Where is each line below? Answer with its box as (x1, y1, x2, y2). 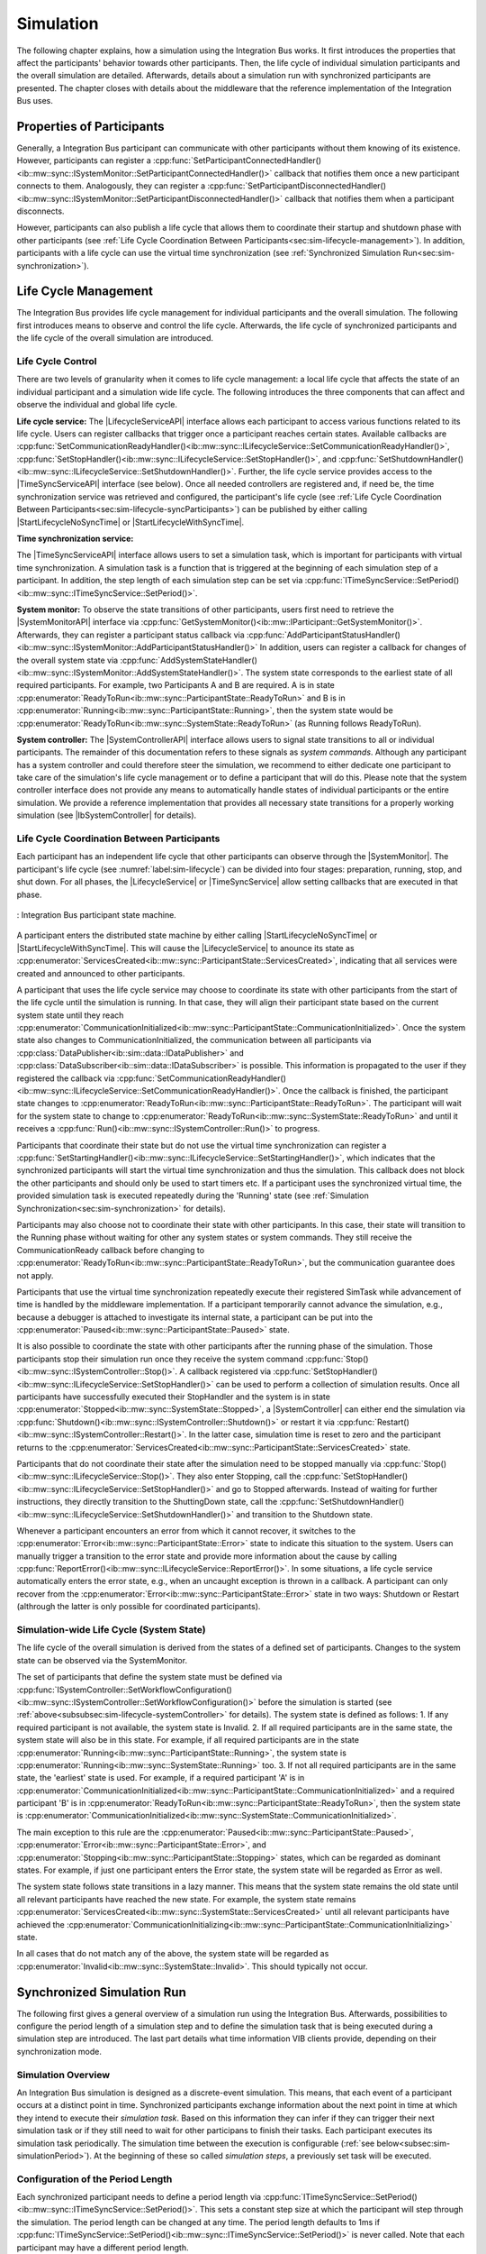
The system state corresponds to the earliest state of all (245, 667, 454, 678)
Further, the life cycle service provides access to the (238, 466, 433, 477)
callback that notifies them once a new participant (274, 168, 460, 179)
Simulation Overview (16, 2068, 111, 2081)
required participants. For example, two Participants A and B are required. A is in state (16, 680, 335, 691)
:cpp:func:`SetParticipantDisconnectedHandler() (207, 180, 387, 191)
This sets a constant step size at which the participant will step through (199, 2204, 463, 2215)
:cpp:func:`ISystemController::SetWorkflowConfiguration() (16, 1684, 233, 1695)
